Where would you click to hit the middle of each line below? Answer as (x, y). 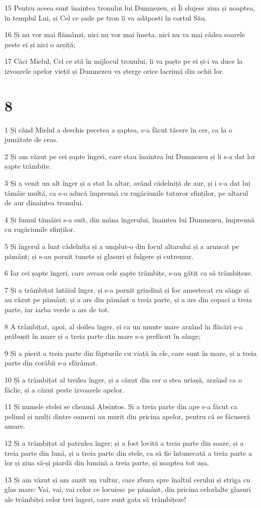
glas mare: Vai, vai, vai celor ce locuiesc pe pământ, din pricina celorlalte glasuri (128, 489)
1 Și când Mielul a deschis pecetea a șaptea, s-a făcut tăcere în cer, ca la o (118, 129)
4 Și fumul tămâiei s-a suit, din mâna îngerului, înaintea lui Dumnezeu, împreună (130, 219)
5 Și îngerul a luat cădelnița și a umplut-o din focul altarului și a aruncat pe (122, 246)
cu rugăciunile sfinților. (40, 229)
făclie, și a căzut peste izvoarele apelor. (64, 389)
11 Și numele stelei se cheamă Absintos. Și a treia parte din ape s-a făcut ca (121, 406)
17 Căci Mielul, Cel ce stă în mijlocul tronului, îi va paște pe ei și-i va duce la (124, 61)
